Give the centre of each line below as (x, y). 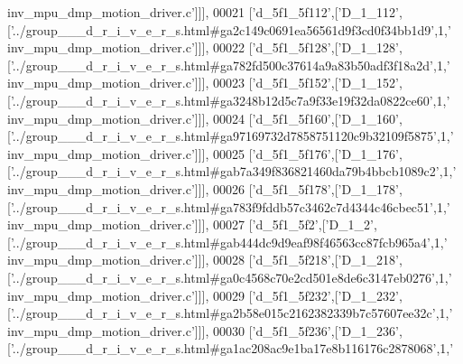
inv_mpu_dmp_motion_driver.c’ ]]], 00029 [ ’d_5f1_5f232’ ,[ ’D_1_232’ (204, 295)
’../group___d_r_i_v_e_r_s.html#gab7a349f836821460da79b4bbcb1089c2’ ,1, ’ (233, 171)
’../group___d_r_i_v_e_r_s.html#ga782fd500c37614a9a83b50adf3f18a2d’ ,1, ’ (230, 65)
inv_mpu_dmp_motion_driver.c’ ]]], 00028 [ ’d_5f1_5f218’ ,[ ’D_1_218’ (204, 260)
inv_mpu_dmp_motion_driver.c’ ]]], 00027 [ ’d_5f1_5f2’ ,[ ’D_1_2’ (191, 224)
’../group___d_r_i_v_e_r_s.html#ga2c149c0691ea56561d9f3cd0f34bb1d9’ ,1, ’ (231, 29)
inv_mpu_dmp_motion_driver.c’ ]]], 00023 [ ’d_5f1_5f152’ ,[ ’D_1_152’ (204, 83)
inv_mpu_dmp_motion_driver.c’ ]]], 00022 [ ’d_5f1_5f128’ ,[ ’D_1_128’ (204, 47)
